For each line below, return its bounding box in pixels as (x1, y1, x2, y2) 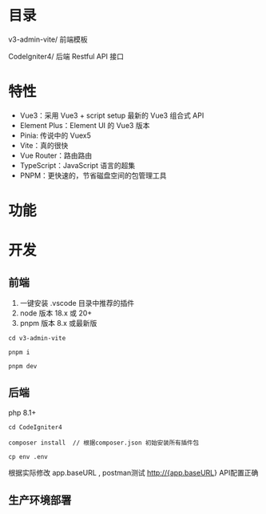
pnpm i (8, 348, 30, 356)
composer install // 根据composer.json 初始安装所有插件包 (8, 439, 200, 447)
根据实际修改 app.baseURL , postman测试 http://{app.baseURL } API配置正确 (8, 468, 259, 477)
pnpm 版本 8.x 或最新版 (19, 319, 97, 328)
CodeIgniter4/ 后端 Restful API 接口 (8, 51, 124, 61)
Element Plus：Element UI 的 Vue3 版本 (19, 120, 150, 130)
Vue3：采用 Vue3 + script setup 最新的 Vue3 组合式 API (19, 110, 204, 120)
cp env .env (8, 452, 48, 460)
